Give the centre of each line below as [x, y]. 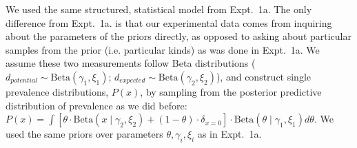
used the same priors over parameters [84, 134]
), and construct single [264, 76]
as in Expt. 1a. [229, 134]
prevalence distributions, [57, 91]
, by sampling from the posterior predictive [231, 91]
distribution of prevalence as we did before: [96, 105]
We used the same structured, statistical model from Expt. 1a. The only [159, 9]
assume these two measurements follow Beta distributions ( [131, 63]
